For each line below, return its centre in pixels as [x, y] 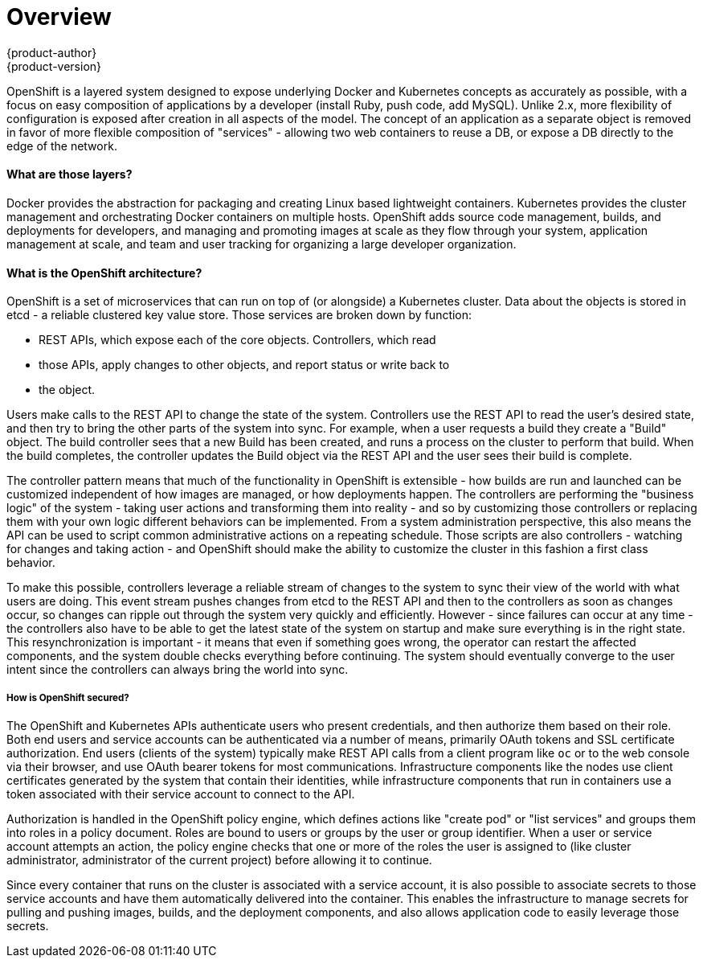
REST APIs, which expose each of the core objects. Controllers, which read [237, 340]
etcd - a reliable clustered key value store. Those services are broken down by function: [239, 315]
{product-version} [54, 66]
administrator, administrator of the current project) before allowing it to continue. [219, 859]
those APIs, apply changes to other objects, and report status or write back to [244, 365]
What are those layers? [69, 174]
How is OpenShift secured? [68, 697]
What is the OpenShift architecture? [104, 273]
